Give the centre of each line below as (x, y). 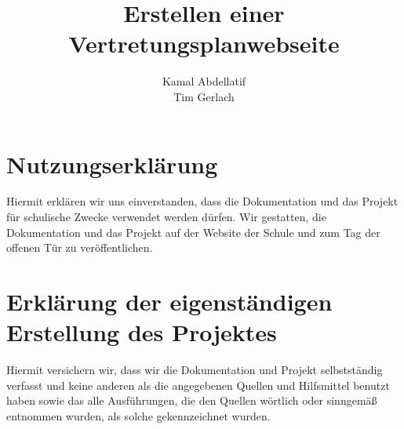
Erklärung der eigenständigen (169, 301)
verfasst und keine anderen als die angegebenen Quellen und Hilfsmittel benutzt (198, 385)
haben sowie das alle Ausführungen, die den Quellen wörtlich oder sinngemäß (192, 400)
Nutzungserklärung (112, 164)
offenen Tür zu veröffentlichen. (80, 247)
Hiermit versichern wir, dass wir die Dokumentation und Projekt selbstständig (195, 370)
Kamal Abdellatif (204, 81)
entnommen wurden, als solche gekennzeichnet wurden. (138, 415)
